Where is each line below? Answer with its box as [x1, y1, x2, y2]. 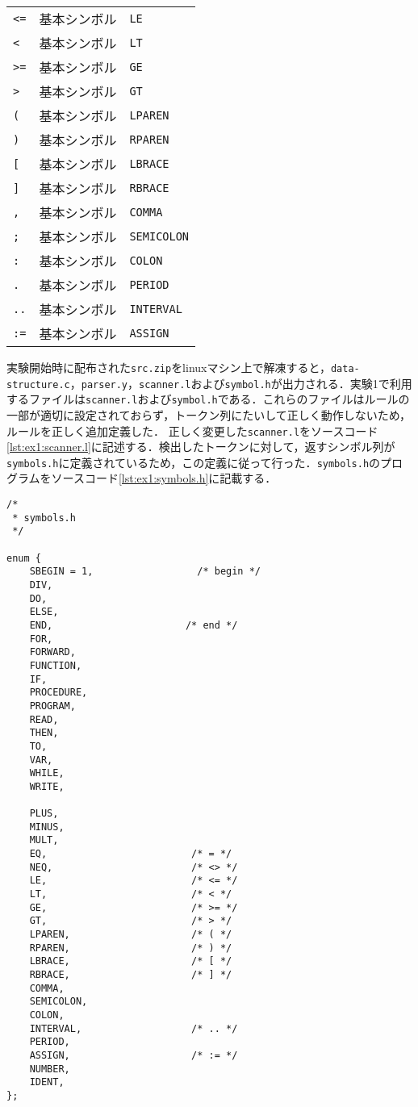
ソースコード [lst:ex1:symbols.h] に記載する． [51, 470, 277, 487]
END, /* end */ [29, 619, 238, 631]
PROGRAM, [29, 700, 76, 712]
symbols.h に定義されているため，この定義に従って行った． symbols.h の [6, 453, 381, 470]
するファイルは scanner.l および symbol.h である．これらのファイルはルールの [6, 391, 410, 407]
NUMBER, [29, 1063, 70, 1075]
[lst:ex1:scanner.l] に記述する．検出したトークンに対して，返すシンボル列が [6, 438, 395, 455]
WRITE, [29, 780, 65, 792]
